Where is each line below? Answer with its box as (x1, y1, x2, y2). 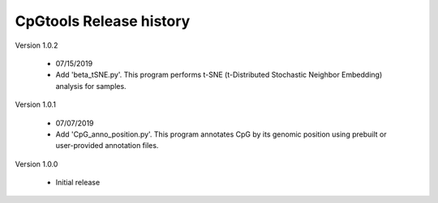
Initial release (55, 178, 101, 188)
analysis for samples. (55, 81, 127, 91)
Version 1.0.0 (15, 159, 58, 169)
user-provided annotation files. (55, 141, 159, 150)
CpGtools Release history (15, 12, 191, 30)
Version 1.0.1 (15, 99, 57, 109)
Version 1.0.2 (15, 40, 58, 50)
